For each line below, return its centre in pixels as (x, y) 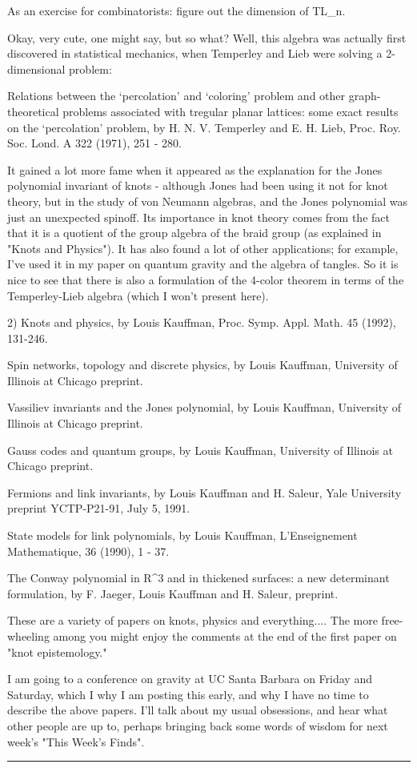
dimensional (36, 68)
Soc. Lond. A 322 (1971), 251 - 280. (94, 143)
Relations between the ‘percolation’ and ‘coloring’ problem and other (176, 96)
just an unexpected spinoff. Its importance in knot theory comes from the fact (198, 217)
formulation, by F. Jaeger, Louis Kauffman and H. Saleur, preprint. (173, 593)
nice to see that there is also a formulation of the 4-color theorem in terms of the (206, 279)
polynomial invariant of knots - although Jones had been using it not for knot (198, 185)
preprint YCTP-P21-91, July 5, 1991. (99, 508)
